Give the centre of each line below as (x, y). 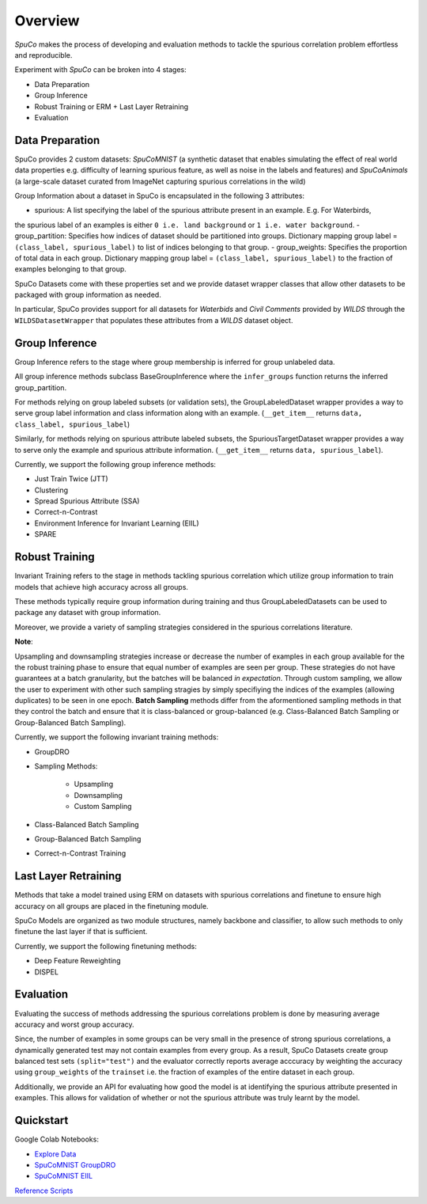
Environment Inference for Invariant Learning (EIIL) (117, 523)
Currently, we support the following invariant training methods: (117, 737)
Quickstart (42, 1120)
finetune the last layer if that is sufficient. (81, 932)
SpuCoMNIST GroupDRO (75, 1164)
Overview (47, 21)
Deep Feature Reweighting (77, 961)
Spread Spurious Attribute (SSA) (87, 501)
